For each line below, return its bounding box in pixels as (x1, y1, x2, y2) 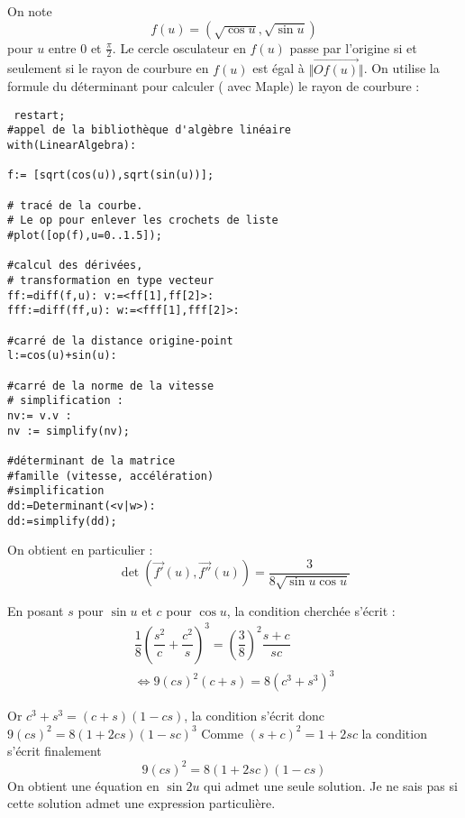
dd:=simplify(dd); (7, 514, 117, 528)
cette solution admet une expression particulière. (7, 794, 276, 813)
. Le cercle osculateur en (112, 38, 246, 57)
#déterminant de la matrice (7, 454, 176, 467)
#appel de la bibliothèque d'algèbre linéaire (7, 124, 291, 137)
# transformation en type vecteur (7, 274, 214, 288)
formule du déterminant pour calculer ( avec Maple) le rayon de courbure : (7, 77, 420, 96)
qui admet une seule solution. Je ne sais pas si (204, 776, 458, 795)
